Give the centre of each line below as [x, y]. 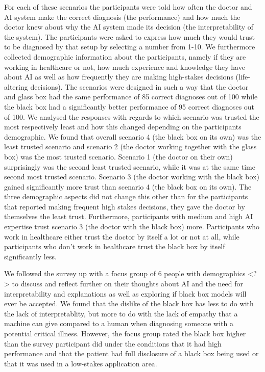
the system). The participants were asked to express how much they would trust [130, 36]
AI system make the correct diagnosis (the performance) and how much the [122, 17]
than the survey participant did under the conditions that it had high [113, 343]
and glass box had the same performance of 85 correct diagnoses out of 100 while [131, 97]
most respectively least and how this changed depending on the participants [123, 127]
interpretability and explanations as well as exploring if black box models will [125, 293]
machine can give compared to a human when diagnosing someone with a [119, 323]
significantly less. [30, 256]
